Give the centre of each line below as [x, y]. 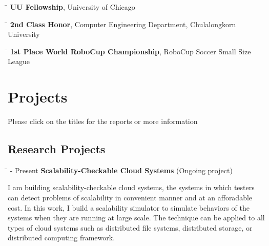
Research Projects [57, 149]
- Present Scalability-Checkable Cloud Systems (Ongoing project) [121, 170]
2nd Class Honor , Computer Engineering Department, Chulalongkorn [123, 24]
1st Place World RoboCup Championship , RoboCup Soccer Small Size [130, 51]
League [19, 61]
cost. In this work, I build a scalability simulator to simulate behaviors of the [129, 207]
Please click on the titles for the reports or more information [103, 121]
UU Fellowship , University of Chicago [73, 7]
